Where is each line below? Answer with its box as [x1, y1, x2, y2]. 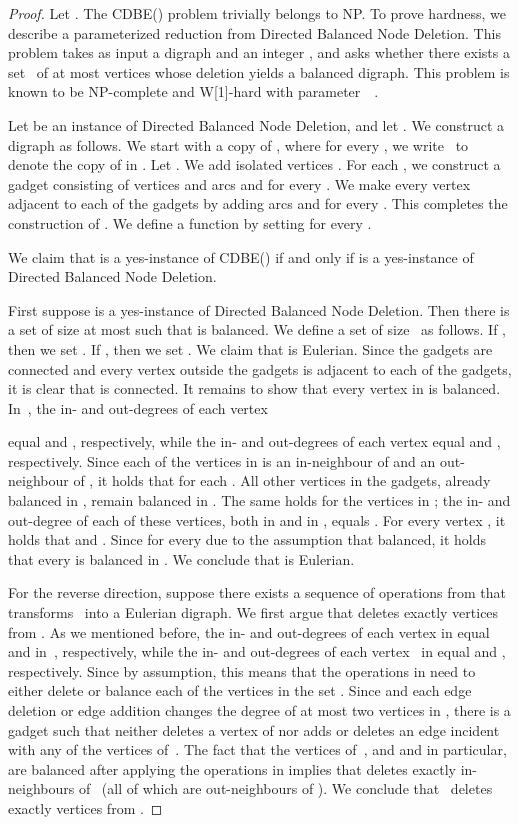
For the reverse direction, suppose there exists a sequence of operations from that [8, 582, 506, 603]
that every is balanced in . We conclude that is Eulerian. [8, 548, 355, 569]
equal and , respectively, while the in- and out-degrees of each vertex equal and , [8, 431, 501, 452]
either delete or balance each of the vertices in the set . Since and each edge [8, 680, 472, 701]
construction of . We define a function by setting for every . [8, 212, 372, 233]
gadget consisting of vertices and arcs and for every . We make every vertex [8, 173, 471, 194]
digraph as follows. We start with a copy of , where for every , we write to [8, 134, 469, 155]
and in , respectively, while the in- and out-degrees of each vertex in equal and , [8, 641, 506, 662]
